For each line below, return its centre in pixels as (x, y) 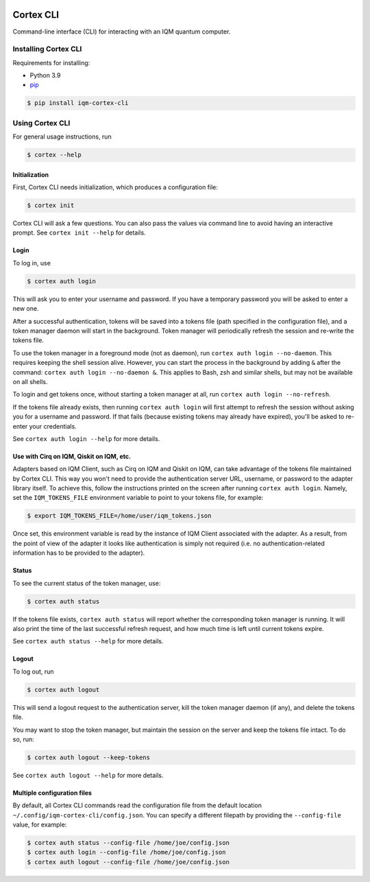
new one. (26, 309)
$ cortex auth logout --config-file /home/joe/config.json (128, 862)
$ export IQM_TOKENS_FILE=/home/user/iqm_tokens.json (119, 516)
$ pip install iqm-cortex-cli (78, 103)
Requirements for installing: (51, 62)
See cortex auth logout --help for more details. (88, 775)
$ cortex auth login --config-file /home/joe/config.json (126, 853)
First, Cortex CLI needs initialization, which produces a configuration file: (115, 187)
